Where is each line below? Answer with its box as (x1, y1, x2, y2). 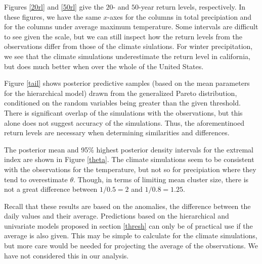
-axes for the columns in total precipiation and (107, 11, 252, 22)
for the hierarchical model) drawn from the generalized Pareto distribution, (4, 87, 237, 98)
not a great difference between (4, 184, 98, 194)
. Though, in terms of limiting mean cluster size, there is (73, 174, 249, 184)
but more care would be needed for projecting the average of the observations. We (4, 240, 258, 251)
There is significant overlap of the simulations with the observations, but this (4, 107, 243, 118)
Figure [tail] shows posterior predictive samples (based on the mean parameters (4, 78, 250, 88)
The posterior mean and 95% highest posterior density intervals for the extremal (4, 144, 253, 154)
